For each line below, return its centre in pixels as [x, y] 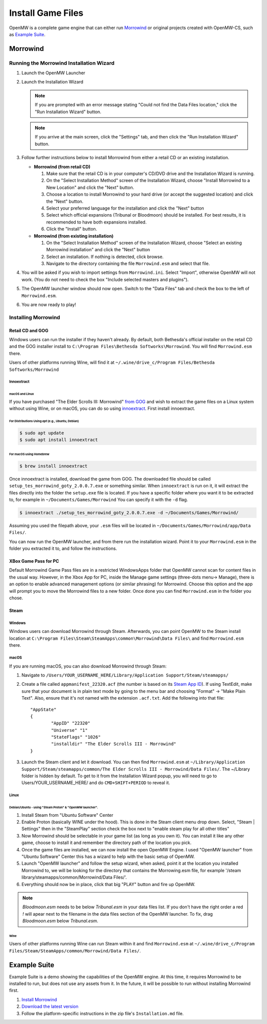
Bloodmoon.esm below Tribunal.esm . [60, 921]
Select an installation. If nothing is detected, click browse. [105, 257]
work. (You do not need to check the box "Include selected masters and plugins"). [105, 279]
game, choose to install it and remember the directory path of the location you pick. [107, 843]
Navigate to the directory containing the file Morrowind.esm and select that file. [128, 264]
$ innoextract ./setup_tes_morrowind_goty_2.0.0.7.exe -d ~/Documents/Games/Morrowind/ [129, 512]
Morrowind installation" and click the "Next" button [98, 250]
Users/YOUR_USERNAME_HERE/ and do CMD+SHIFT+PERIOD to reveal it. [96, 783]
